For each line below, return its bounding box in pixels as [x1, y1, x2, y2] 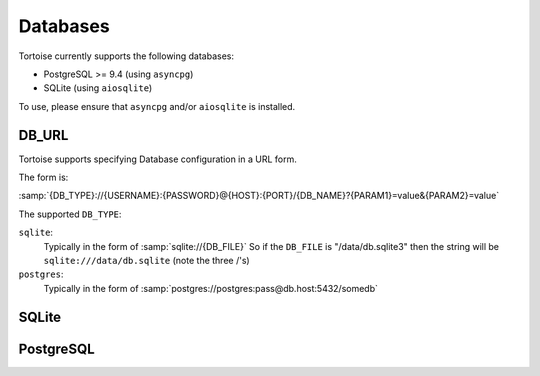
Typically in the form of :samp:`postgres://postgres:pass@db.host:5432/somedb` [43, 282, 379, 294]
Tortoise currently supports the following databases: [18, 50, 235, 62]
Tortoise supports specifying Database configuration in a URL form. [18, 153, 297, 165]
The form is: [18, 171, 69, 184]
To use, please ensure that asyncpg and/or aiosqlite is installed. [18, 100, 296, 112]
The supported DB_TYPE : [18, 208, 122, 220]
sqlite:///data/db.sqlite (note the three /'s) [43, 254, 250, 266]
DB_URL [18, 126, 69, 144]
